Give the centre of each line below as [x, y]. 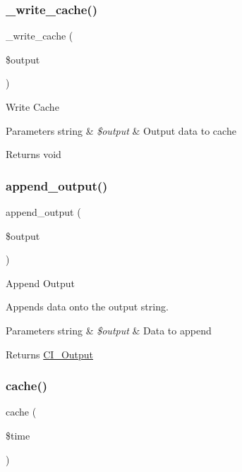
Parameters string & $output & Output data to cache [121, 130]
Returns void [34, 154]
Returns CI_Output [50, 354]
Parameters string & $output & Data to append [109, 330]
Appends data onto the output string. [87, 307]
